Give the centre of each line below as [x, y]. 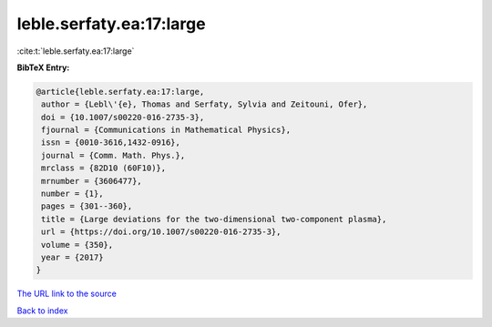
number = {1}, [72, 194]
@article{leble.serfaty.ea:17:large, [120, 92]
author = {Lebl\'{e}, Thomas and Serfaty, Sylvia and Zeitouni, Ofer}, [205, 104]
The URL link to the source [67, 294]
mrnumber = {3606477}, [92, 181]
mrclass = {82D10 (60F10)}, [104, 168]
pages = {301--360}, [87, 206]
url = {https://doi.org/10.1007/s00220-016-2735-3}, [161, 232]
